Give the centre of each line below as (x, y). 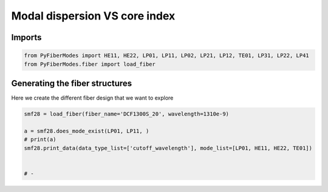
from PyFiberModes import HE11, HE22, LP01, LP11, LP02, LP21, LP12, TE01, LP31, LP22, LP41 (166, 56)
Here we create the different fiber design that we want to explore (92, 98)
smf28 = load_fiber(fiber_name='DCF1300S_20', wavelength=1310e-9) (127, 114)
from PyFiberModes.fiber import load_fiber (90, 64)
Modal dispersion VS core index (93, 16)
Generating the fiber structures (72, 83)
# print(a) (40, 139)
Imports (26, 37)
